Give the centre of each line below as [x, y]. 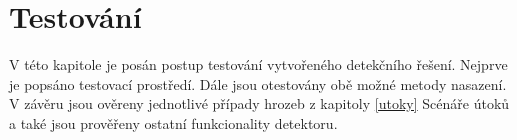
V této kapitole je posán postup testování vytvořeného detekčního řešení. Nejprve [258, 64]
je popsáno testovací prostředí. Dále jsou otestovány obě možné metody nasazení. [258, 83]
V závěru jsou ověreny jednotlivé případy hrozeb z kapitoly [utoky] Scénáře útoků [259, 103]
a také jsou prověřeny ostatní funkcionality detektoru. [173, 122]
